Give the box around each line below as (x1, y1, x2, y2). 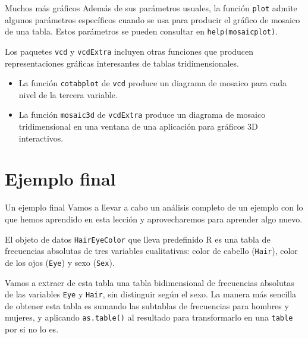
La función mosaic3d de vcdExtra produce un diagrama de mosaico (18, 108, 266, 121)
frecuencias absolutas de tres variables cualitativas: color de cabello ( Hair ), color (5, 244, 298, 257)
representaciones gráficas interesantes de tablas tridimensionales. (5, 56, 239, 69)
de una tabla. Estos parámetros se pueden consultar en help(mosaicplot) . (5, 25, 278, 37)
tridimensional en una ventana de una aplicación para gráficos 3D (18, 120, 258, 133)
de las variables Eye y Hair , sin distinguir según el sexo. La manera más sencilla (5, 288, 297, 300)
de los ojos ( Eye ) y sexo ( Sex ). (5, 256, 115, 268)
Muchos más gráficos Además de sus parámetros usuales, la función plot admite (5, 2, 297, 14)
